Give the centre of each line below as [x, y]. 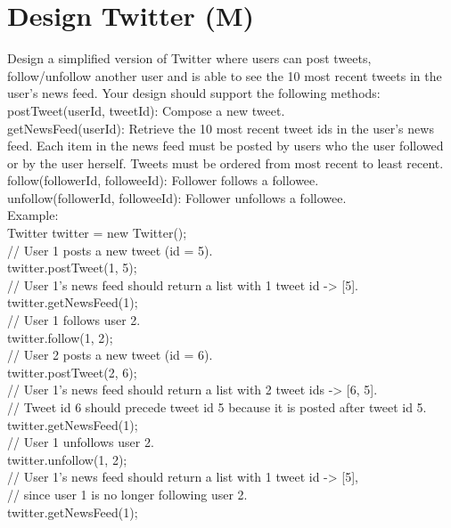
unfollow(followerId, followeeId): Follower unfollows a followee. [177, 197]
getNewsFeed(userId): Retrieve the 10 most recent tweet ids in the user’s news [221, 128]
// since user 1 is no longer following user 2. [127, 494]
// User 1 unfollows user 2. [81, 442]
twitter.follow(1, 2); [60, 337]
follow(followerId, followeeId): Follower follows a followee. [163, 180]
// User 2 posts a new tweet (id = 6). [110, 355]
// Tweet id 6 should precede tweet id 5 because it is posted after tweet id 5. [217, 407]
